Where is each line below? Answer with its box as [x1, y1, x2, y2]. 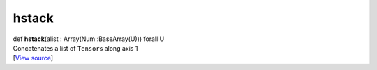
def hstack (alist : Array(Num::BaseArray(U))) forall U [13, 35, 165, 43]
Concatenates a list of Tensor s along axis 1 [13, 44, 138, 52]
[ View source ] [13, 54, 54, 62]
